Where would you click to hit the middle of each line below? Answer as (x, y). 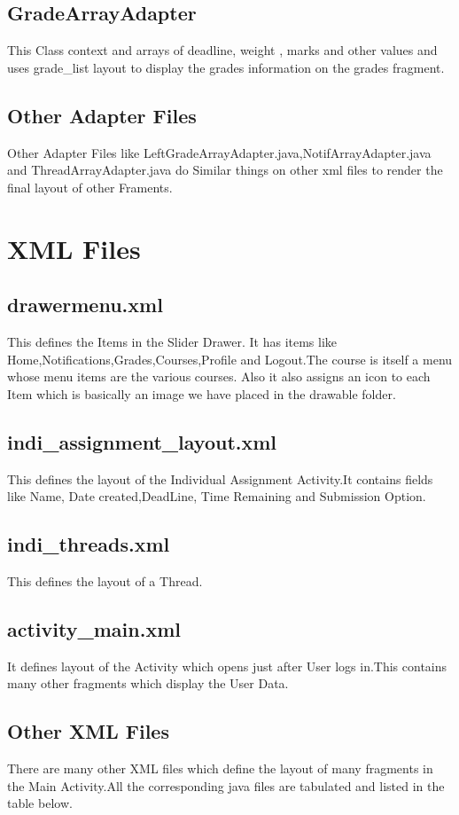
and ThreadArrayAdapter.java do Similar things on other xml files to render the (225, 170)
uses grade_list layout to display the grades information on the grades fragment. (226, 67)
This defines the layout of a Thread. (105, 580)
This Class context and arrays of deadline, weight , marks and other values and (222, 50)
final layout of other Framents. (90, 187)
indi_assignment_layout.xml (142, 441)
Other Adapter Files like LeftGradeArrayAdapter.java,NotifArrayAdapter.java (219, 152)
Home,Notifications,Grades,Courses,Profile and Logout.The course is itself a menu (230, 359)
